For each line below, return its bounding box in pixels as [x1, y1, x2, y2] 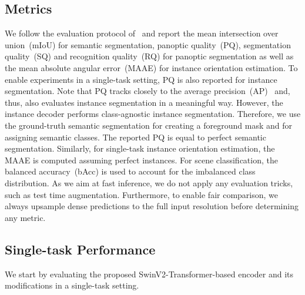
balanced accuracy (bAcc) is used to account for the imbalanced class [5, 165, 256, 177]
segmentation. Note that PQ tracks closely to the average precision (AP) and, [5, 85, 290, 97]
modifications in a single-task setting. [5, 279, 139, 291]
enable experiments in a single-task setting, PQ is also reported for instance [5, 73, 277, 85]
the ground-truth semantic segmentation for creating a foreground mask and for [5, 119, 292, 131]
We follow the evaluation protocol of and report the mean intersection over [5, 27, 279, 39]
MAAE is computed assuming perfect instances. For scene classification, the [5, 153, 278, 166]
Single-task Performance [5, 240, 156, 258]
